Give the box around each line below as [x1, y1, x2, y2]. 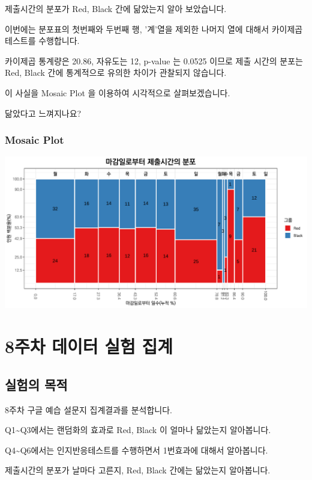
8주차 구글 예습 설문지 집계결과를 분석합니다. [5, 403, 172, 416]
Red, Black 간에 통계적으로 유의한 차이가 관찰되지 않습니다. [5, 66, 227, 79]
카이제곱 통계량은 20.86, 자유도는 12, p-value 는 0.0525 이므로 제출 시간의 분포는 [5, 54, 303, 67]
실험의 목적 [5, 375, 68, 393]
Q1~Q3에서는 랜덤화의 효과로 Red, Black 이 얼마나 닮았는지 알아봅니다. [5, 423, 271, 436]
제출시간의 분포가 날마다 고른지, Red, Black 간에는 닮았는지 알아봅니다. [5, 464, 271, 476]
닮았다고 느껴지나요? [5, 106, 82, 119]
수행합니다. [38, 34, 80, 47]
